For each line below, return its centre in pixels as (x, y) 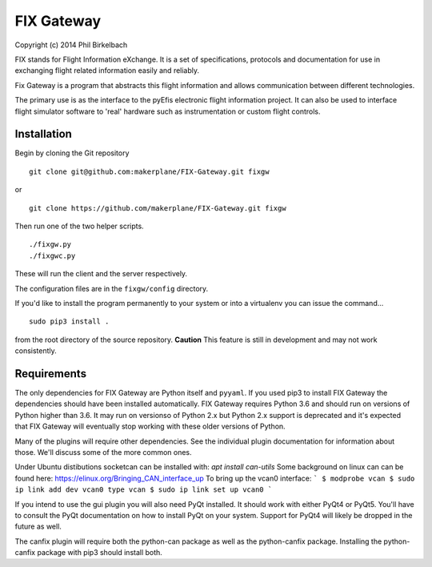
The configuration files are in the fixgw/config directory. (112, 288)
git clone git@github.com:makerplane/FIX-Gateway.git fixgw (149, 171)
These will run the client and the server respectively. (101, 274)
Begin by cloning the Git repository (72, 153)
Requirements (51, 374)
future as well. (38, 527)
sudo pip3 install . (69, 322)
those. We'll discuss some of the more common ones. (103, 452)
